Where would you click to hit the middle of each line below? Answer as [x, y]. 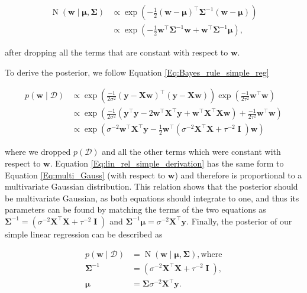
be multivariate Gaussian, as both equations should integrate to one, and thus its [152, 198]
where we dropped [38, 152]
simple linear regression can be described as [84, 234]
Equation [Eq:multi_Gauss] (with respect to [85, 175]
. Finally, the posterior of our [239, 221]
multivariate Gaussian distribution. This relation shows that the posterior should [151, 186]
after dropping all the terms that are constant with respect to [117, 52]
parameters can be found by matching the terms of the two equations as [135, 209]
